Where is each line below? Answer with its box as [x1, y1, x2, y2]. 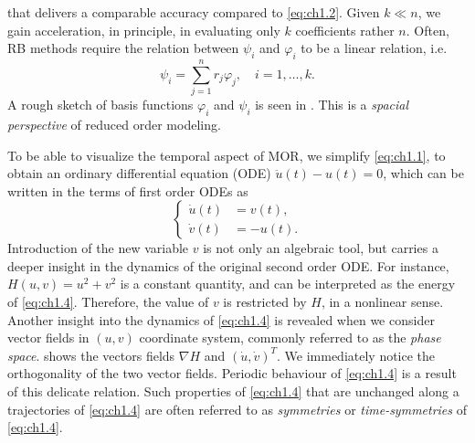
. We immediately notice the [277, 345, 436, 364]
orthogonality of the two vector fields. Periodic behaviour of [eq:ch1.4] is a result [7, 364, 457, 383]
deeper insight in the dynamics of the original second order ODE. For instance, [7, 256, 449, 275]
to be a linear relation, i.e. [301, 38, 448, 58]
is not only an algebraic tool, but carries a [203, 238, 438, 258]
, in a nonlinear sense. [321, 292, 444, 311]
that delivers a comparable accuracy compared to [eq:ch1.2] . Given [7, 3, 380, 21]
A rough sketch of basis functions [7, 95, 194, 114]
